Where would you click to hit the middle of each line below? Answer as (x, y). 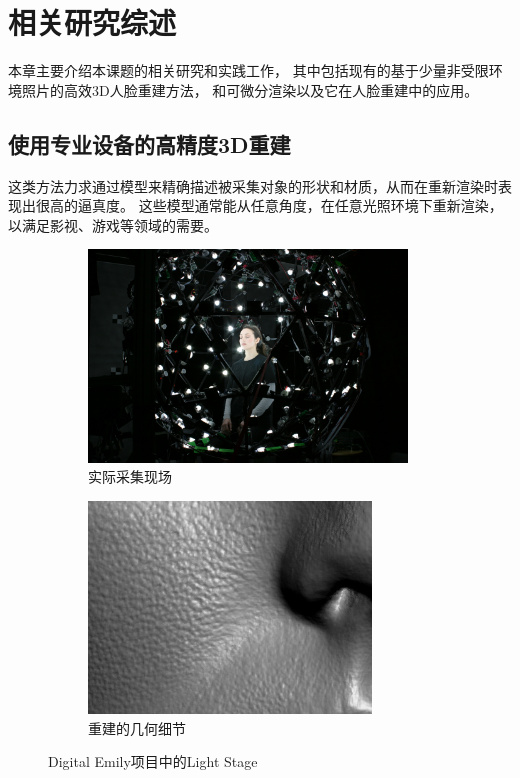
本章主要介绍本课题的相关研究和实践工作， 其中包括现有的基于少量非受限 (248, 70)
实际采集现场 (130, 476)
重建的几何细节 (137, 727)
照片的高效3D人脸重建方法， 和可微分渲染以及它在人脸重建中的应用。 (250, 89)
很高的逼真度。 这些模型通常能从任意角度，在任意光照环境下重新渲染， (269, 205)
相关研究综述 (92, 22)
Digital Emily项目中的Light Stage (153, 761)
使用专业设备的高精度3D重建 (149, 143)
